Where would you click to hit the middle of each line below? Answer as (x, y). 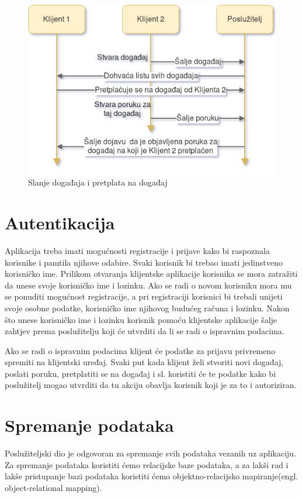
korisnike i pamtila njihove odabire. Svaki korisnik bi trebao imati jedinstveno (144, 262)
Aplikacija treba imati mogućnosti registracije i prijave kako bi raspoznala (137, 250)
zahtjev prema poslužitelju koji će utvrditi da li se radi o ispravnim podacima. (145, 331)
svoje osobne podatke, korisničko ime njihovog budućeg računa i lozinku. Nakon (147, 308)
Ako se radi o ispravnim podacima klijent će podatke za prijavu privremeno (140, 350)
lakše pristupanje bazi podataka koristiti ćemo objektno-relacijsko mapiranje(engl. (152, 476)
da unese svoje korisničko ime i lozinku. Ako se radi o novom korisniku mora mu (148, 285)
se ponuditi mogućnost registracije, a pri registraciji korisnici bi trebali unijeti (144, 296)
